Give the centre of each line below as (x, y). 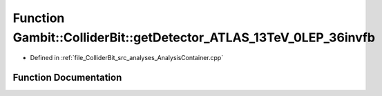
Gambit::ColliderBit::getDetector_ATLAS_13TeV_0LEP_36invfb (194, 37)
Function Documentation (67, 78)
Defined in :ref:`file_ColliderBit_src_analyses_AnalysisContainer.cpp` (127, 58)
